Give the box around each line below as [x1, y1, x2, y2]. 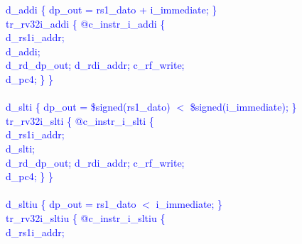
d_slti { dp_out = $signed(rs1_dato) [6, 99, 171, 114]
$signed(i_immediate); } [190, 99, 297, 114]
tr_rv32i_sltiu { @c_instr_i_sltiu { [6, 210, 166, 225]
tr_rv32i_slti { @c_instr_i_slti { [6, 113, 154, 128]
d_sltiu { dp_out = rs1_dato [6, 196, 136, 211]
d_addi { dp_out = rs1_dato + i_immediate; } [6, 2, 217, 16]
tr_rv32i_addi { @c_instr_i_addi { [6, 16, 166, 30]
